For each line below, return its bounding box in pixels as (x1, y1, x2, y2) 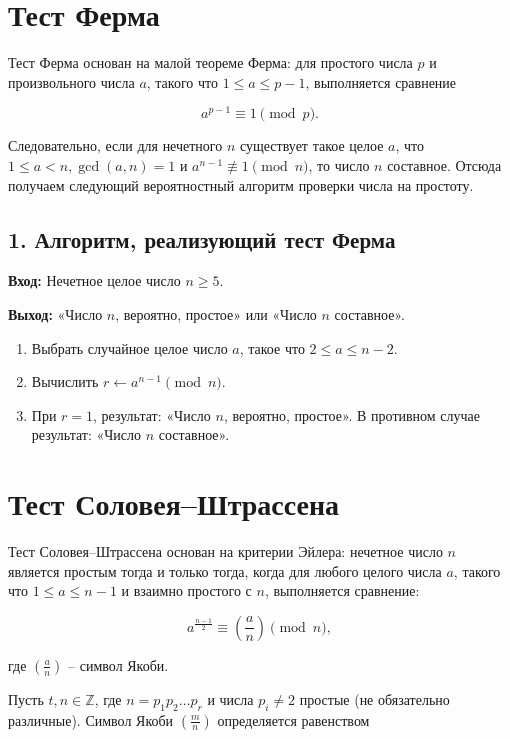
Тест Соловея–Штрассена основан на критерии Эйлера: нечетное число (8, 541, 443, 562)
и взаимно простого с (121, 580, 252, 601)
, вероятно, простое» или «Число (115, 303, 317, 324)
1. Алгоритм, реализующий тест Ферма (8, 223, 396, 254)
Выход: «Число (8, 303, 103, 324)
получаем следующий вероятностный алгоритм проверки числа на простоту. (8, 174, 474, 195)
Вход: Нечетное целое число (8, 270, 181, 291)
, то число (308, 154, 370, 175)
